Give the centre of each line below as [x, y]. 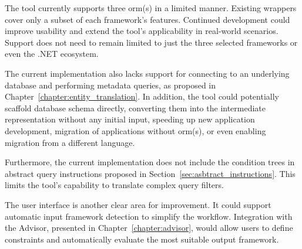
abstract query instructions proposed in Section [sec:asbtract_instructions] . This [150, 173]
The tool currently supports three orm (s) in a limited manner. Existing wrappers [151, 8]
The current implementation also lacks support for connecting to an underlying [147, 73]
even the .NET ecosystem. [52, 54]
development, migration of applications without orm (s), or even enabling [135, 130]
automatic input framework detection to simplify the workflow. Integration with [149, 216]
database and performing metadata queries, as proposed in [110, 85]
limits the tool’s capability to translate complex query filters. [114, 185]
